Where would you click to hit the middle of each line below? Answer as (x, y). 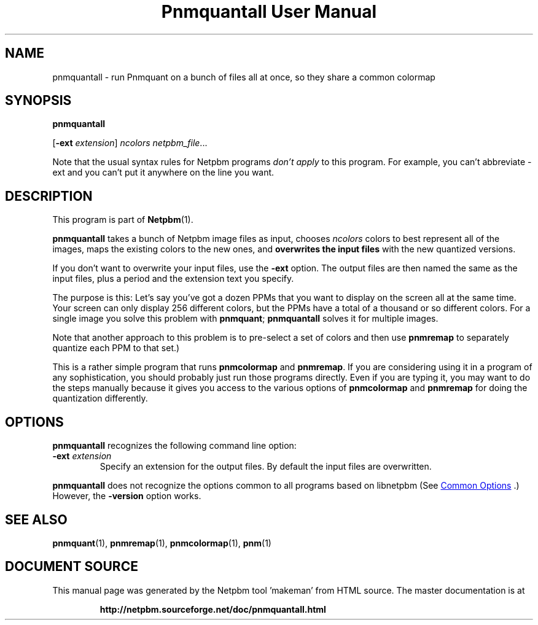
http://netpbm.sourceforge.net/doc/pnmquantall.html (213, 609)
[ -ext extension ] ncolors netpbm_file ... (130, 143)
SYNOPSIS (38, 101)
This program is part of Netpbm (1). (123, 220)
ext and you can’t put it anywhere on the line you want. (163, 173)
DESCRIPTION (49, 196)
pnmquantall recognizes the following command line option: (174, 446)
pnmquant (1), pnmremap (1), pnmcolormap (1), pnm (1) (162, 543)
